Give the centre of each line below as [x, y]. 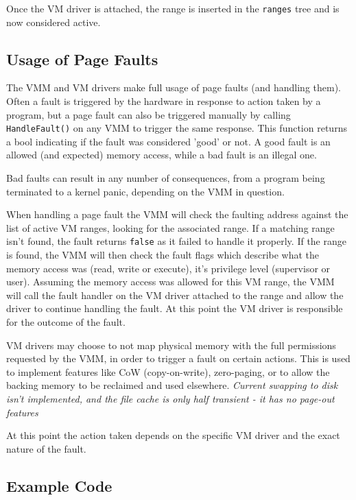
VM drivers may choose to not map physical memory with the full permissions [171, 345]
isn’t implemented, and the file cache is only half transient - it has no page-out [170, 399]
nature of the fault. [46, 448]
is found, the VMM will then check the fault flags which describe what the [163, 255]
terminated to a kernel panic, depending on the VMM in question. [145, 191]
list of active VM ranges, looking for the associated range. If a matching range [170, 227]
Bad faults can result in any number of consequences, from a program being [166, 178]
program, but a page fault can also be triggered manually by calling [149, 114]
